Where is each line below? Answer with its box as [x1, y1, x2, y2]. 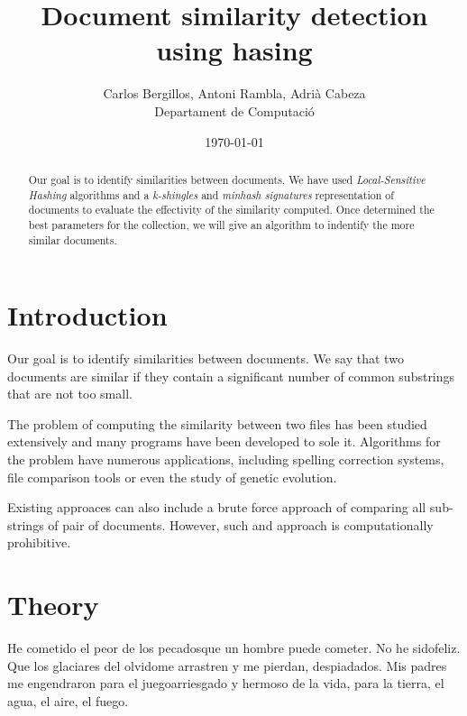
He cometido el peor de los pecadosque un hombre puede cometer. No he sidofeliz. [7, 638, 461, 657]
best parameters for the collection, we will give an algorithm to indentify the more [28, 216, 415, 232]
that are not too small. [7, 384, 133, 403]
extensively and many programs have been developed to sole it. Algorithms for [7, 432, 441, 451]
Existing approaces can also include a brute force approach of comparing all [7, 498, 426, 517]
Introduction [7, 297, 168, 334]
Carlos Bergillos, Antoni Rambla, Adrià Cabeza [103, 84, 366, 103]
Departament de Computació [154, 101, 315, 120]
